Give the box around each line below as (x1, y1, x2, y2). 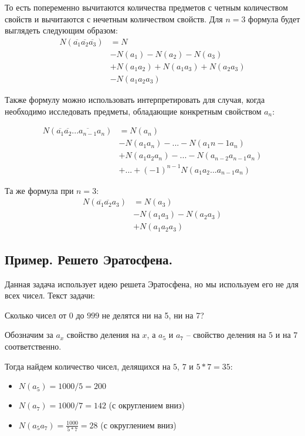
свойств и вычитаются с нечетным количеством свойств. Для (5, 12, 223, 25)
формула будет (248, 12, 300, 25)
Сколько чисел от (5, 308, 67, 321)
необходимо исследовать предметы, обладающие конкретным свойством (5, 105, 262, 117)
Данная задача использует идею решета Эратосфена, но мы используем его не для (5, 277, 299, 290)
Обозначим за (5, 328, 53, 341)
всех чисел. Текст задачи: (5, 289, 95, 301)
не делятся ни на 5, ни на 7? (101, 308, 204, 321)
